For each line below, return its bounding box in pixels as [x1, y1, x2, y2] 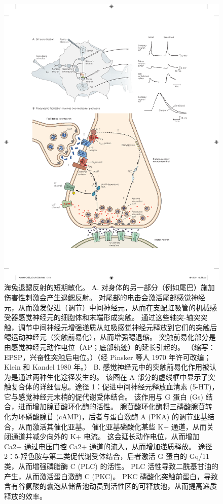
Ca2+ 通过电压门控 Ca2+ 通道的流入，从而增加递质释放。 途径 [4, 441, 212, 451]
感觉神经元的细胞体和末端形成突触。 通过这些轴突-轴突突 [18, 312, 208, 322]
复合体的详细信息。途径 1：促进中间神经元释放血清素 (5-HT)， [11, 381, 219, 392]
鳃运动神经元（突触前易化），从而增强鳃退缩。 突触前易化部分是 [4, 332, 216, 342]
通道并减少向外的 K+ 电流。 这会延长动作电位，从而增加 [11, 431, 200, 442]
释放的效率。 [4, 490, 47, 501]
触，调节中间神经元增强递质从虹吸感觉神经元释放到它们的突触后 [4, 321, 217, 332]
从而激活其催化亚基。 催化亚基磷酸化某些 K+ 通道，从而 [18, 421, 207, 431]
